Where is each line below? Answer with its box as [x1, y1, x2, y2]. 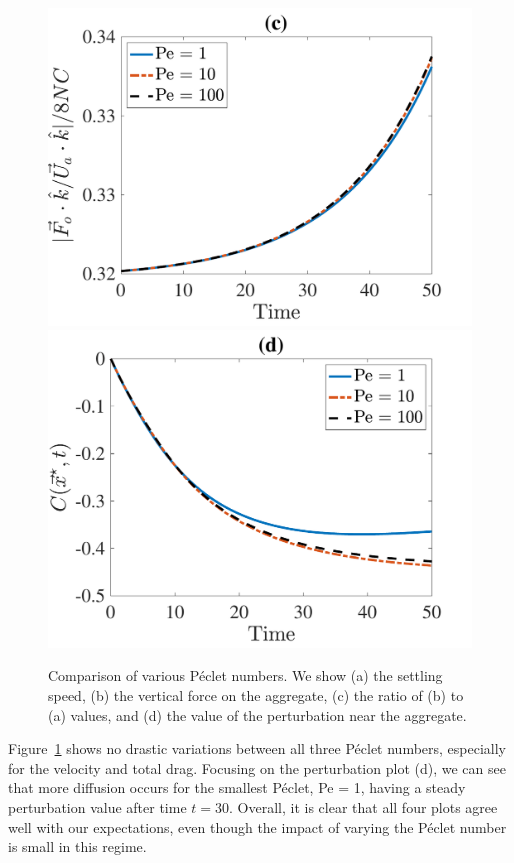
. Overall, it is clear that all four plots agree [229, 796, 498, 817]
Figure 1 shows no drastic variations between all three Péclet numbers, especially [8, 738, 507, 759]
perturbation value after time [8, 796, 187, 817]
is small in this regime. [8, 836, 147, 857]
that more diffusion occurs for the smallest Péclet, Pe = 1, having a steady [8, 777, 466, 798]
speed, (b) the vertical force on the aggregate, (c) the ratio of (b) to [48, 684, 464, 705]
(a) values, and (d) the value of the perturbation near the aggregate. [48, 704, 467, 725]
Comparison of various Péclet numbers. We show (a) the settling [48, 665, 443, 686]
